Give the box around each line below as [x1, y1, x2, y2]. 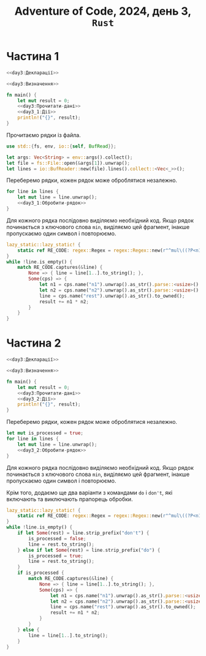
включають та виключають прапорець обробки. [6, 495, 133, 503]
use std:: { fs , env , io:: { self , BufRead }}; [6, 143, 116, 149]
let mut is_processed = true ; [6, 430, 84, 436]
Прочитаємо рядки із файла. [6, 131, 81, 138]
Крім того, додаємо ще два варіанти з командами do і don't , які [6, 489, 173, 496]
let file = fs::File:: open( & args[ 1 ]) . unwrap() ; [6, 160, 131, 166]
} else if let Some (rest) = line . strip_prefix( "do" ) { [17, 547, 161, 553]
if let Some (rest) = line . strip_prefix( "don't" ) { [17, 530, 150, 536]
